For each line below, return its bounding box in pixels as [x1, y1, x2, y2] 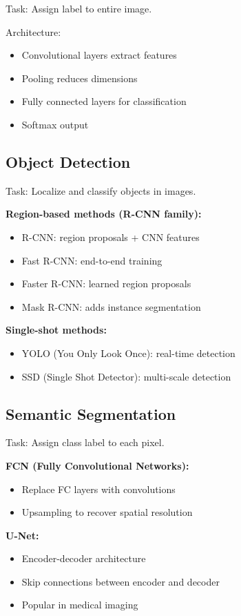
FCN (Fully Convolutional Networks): [6, 458, 189, 472]
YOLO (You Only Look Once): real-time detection [21, 345, 235, 360]
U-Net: [6, 528, 39, 542]
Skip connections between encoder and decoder [21, 574, 220, 588]
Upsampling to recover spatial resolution [21, 505, 193, 519]
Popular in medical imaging [21, 597, 138, 612]
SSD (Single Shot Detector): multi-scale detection [21, 369, 231, 383]
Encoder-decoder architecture [21, 551, 146, 566]
